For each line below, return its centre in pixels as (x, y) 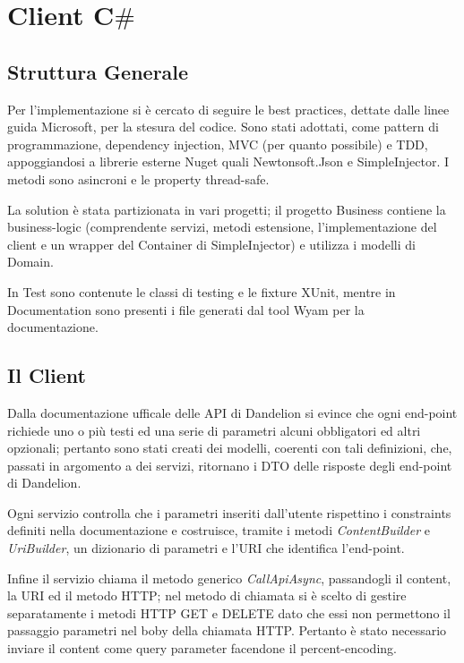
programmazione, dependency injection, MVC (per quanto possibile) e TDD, (218, 144)
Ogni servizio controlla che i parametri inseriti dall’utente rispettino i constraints (229, 512)
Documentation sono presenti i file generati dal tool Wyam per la (186, 309)
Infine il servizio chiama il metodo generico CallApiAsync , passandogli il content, (229, 578)
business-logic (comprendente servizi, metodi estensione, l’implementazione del (222, 227)
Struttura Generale (98, 71)
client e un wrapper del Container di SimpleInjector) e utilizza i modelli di (211, 244)
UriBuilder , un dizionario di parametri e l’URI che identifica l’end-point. (206, 548)
